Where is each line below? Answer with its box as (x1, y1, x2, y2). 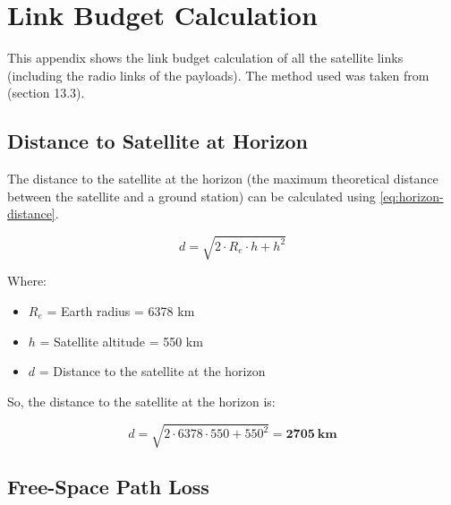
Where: (7, 271, 47, 290)
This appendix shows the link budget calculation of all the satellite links (7, 48, 404, 67)
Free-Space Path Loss (7, 473, 209, 501)
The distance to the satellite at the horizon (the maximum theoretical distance (7, 169, 438, 188)
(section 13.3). (7, 83, 85, 102)
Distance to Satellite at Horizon (7, 127, 308, 155)
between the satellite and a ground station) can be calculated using (7, 186, 376, 205)
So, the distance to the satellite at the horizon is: (7, 391, 276, 410)
